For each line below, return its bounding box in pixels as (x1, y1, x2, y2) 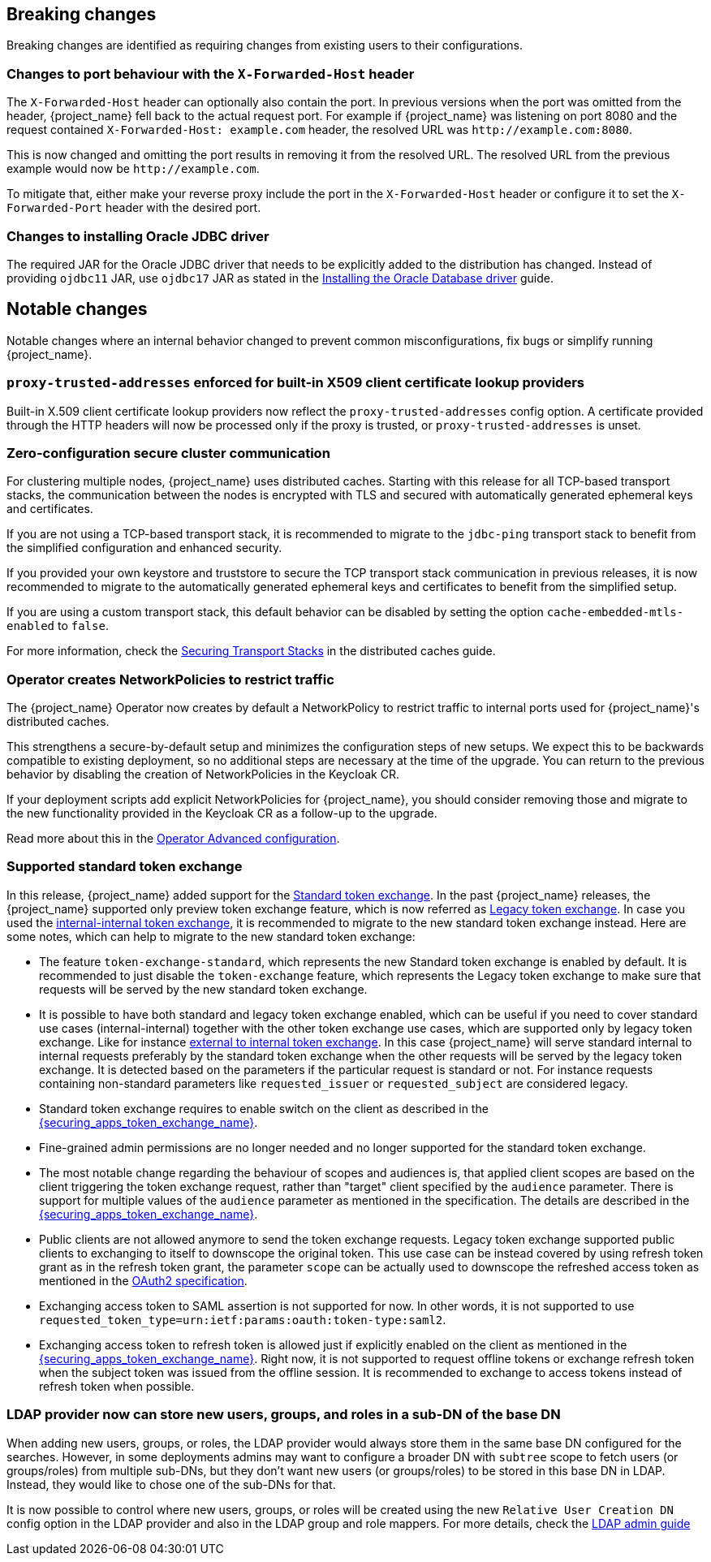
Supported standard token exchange (6, 858, 243, 875)
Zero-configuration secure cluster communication (6, 444, 330, 461)
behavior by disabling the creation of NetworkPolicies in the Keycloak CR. (6, 767, 399, 782)
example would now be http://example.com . (6, 162, 260, 176)
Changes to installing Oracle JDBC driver (6, 227, 269, 244)
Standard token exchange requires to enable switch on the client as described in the (39, 1101, 489, 1115)
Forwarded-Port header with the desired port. (6, 201, 261, 215)
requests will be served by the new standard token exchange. (39, 982, 368, 996)
